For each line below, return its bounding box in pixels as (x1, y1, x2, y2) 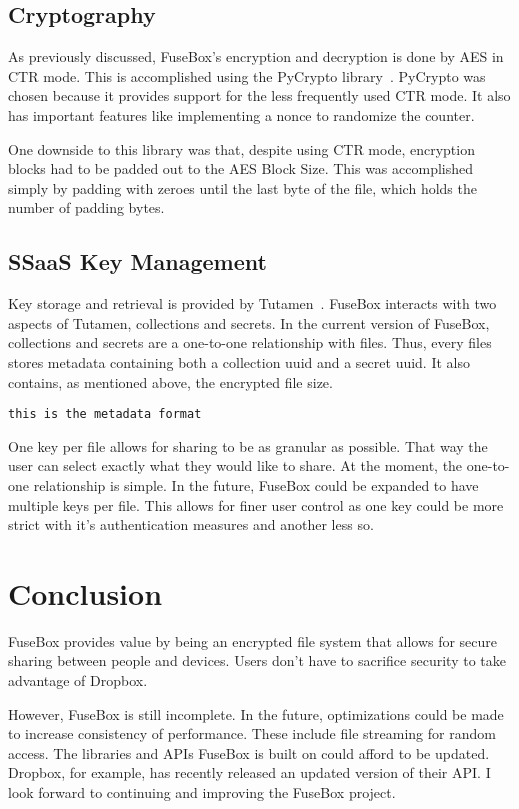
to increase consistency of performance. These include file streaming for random (8, 723, 496, 744)
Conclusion (8, 572, 163, 613)
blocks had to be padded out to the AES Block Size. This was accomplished (8, 158, 474, 179)
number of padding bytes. (8, 197, 165, 218)
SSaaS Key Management (8, 246, 267, 277)
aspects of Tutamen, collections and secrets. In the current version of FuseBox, (8, 312, 490, 333)
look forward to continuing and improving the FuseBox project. (8, 782, 396, 803)
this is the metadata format (8, 407, 202, 422)
